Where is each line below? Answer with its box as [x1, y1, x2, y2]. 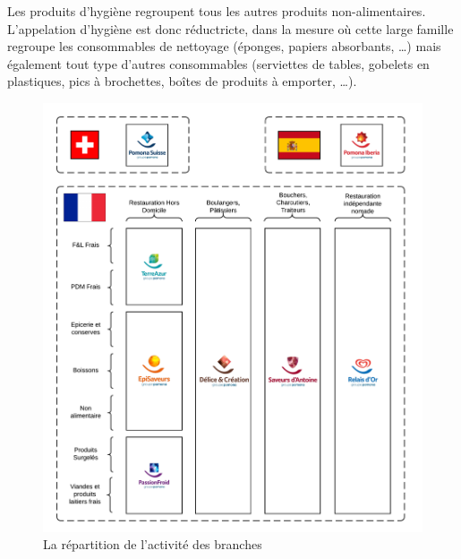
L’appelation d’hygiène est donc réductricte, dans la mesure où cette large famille [7, 19, 454, 38]
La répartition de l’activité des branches [43, 535, 262, 554]
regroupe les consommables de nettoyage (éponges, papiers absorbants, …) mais [7, 37, 441, 56]
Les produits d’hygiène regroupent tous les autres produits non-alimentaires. [7, 2, 426, 20]
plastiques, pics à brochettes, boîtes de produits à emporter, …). [7, 72, 357, 90]
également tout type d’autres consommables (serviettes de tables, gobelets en [7, 54, 430, 73]
